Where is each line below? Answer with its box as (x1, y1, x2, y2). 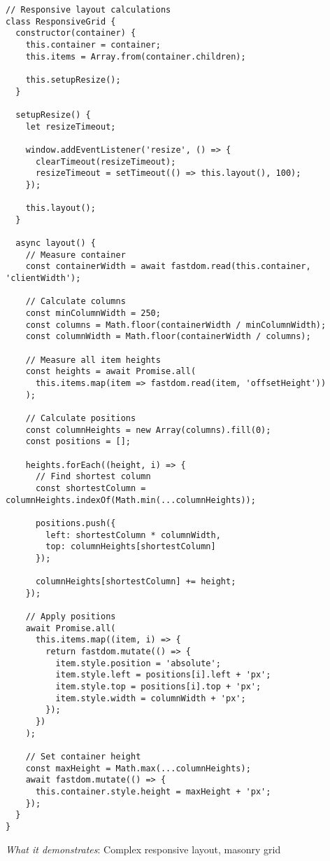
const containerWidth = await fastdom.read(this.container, (25, 261, 311, 272)
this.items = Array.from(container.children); (25, 51, 246, 62)
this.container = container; (25, 39, 161, 50)
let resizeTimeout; (25, 121, 116, 132)
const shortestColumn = (35, 483, 146, 493)
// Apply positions (25, 612, 116, 622)
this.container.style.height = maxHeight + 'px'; (35, 786, 271, 797)
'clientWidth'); (6, 273, 81, 284)
